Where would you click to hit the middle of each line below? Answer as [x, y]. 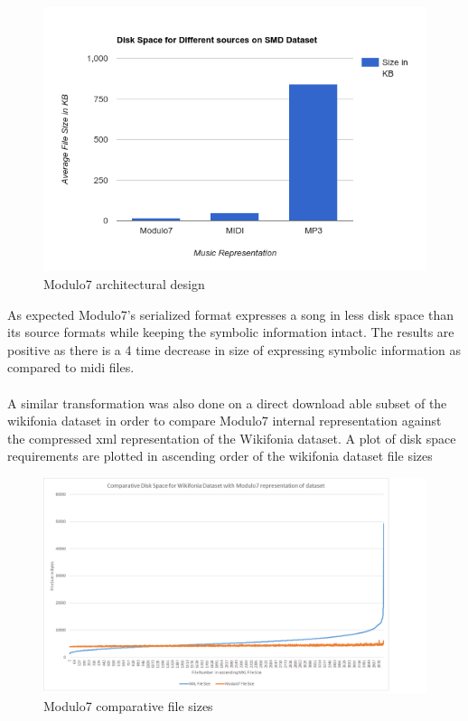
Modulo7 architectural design [124, 284]
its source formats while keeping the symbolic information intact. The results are [231, 332]
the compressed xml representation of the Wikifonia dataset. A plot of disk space [232, 438]
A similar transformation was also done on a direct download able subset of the [227, 403]
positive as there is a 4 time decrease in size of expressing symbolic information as [234, 349]
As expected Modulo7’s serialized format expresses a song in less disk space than [231, 314]
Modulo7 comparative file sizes [128, 706]
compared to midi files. [71, 367]
